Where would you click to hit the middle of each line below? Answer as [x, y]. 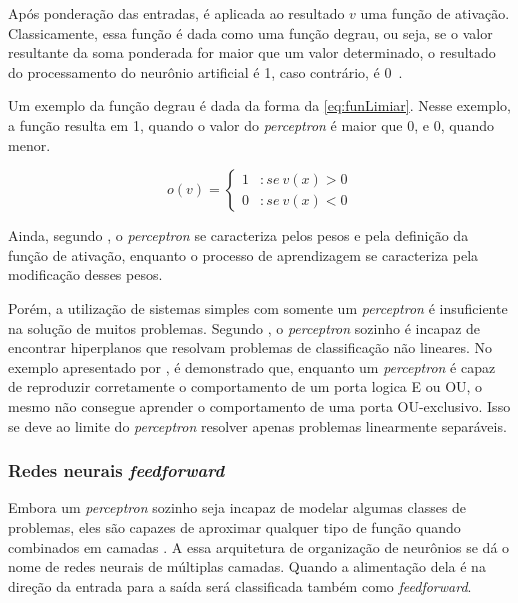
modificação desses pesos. [85, 274]
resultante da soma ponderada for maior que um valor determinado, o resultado [252, 52]
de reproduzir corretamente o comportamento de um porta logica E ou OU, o [245, 386]
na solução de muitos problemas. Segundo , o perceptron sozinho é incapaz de [244, 327]
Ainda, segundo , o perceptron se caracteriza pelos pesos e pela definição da [238, 235]
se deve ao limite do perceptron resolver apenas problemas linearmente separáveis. [257, 425]
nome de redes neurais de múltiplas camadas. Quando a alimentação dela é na [247, 566]
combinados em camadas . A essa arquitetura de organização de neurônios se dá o [259, 546]
